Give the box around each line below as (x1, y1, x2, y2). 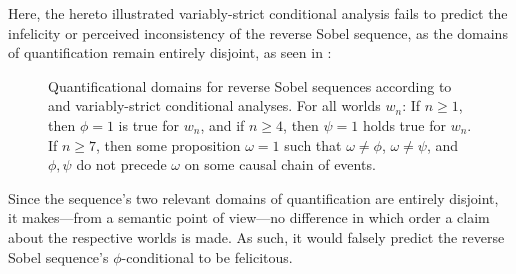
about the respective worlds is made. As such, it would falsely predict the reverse (8, 226, 505, 247)
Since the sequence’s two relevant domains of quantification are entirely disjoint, (8, 187, 499, 208)
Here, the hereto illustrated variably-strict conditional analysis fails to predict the (8, 3, 508, 23)
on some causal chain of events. (184, 154, 376, 175)
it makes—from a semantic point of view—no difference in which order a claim (8, 207, 490, 228)
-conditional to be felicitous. (121, 246, 293, 267)
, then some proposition (96, 134, 241, 155)
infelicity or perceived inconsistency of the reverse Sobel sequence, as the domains (8, 22, 508, 43)
